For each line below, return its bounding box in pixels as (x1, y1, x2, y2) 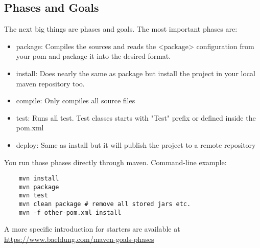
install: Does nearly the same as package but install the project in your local (16, 67, 255, 78)
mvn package (18, 183, 59, 191)
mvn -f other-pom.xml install (18, 209, 122, 216)
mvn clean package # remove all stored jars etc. (18, 200, 191, 208)
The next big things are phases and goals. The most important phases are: (4, 24, 238, 34)
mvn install (18, 175, 59, 183)
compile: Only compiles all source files (16, 95, 135, 106)
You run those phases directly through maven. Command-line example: (4, 156, 227, 167)
